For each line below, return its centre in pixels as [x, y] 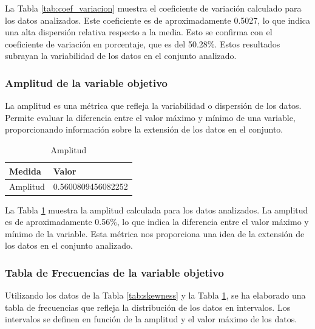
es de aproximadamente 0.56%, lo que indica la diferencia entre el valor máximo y [157, 222]
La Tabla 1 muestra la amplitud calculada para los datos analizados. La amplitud [157, 210]
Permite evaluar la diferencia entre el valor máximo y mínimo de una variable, [150, 117]
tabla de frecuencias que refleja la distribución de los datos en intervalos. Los [148, 307]
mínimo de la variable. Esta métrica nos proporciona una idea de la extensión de [155, 233]
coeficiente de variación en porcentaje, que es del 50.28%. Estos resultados [143, 43]
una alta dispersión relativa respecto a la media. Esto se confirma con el [139, 32]
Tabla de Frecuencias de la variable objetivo [114, 272]
